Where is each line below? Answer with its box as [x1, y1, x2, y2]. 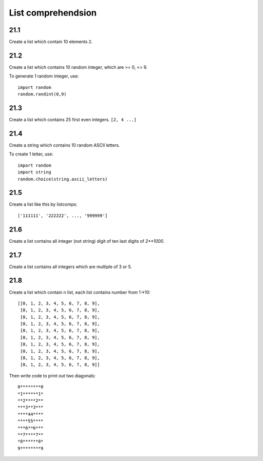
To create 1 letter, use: [9, 151, 54, 157]
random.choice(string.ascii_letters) [18, 176, 108, 182]
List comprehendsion [9, 7, 97, 18]
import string [18, 170, 51, 175]
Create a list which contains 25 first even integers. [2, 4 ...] [9, 117, 137, 123]
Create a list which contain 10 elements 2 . [9, 39, 93, 45]
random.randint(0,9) [18, 92, 67, 97]
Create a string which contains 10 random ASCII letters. [9, 142, 120, 148]
